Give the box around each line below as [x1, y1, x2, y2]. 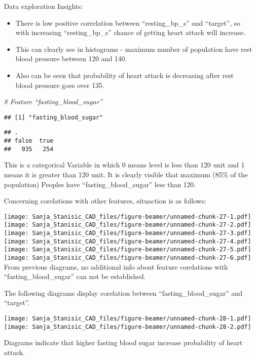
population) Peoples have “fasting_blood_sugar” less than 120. [4, 179, 196, 189]
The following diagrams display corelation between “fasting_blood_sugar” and [4, 287, 243, 298]
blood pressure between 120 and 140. [15, 53, 127, 64]
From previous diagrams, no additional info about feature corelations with [4, 261, 228, 272]
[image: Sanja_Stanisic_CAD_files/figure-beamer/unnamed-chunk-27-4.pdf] [4, 238, 252, 245]
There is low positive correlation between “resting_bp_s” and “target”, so [15, 17, 240, 28]
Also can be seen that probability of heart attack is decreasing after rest [15, 70, 234, 80]
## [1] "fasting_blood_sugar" [4, 114, 103, 121]
